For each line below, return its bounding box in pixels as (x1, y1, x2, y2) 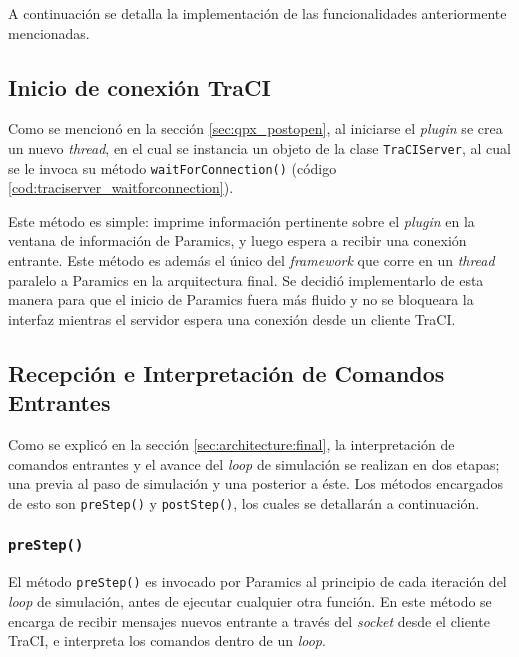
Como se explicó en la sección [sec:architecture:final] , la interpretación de (8, 434, 455, 455)
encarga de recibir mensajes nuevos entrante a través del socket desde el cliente (8, 610, 490, 631)
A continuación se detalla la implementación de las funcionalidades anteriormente (8, 3, 507, 23)
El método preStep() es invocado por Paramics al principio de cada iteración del (8, 571, 507, 592)
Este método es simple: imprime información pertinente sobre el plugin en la (8, 210, 475, 231)
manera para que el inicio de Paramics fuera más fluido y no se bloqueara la (8, 289, 474, 310)
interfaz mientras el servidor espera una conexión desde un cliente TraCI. (8, 308, 456, 329)
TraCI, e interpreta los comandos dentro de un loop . (8, 630, 326, 651)
